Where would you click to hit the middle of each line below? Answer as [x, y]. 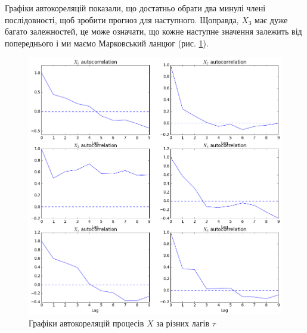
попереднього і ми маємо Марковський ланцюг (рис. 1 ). [107, 43]
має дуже [271, 19]
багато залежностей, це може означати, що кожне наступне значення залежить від [153, 31]
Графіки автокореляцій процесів [86, 323]
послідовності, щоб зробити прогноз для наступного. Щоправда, [122, 19]
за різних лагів [183, 323]
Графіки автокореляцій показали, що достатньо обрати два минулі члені [135, 8]
